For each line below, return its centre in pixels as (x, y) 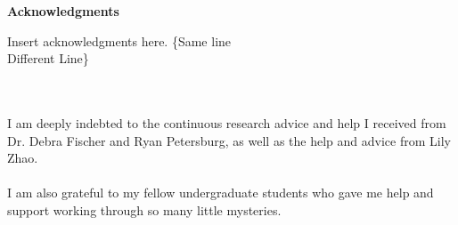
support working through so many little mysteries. (144, 209)
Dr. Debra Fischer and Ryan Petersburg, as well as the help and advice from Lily (229, 140)
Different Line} (48, 58)
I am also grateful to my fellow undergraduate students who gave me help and (221, 193)
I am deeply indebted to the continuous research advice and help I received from (227, 122)
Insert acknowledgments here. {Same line (119, 40)
